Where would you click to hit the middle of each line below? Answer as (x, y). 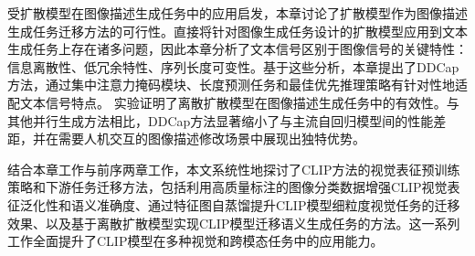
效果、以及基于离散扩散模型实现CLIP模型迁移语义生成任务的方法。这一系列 (234, 223)
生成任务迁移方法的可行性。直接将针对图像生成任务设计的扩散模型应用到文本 (237, 31)
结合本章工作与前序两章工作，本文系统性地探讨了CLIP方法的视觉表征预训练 (234, 169)
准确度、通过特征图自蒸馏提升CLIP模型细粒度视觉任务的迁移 (278, 204)
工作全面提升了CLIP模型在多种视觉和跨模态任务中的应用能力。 (195, 241)
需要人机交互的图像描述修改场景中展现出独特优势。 (211, 139)
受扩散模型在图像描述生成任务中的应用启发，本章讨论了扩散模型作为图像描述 (237, 13)
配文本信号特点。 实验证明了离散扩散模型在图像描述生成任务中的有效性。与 (233, 102)
